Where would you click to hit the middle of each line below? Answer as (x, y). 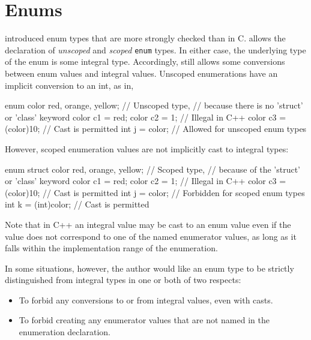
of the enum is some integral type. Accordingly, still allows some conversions (145, 61)
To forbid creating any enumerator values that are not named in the (144, 320)
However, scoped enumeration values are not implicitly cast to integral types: (147, 148)
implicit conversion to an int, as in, (69, 85)
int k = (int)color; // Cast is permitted (77, 204)
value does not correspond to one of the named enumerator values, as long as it (151, 236)
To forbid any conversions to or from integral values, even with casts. (146, 300)
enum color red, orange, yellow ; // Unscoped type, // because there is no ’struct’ (154, 105)
